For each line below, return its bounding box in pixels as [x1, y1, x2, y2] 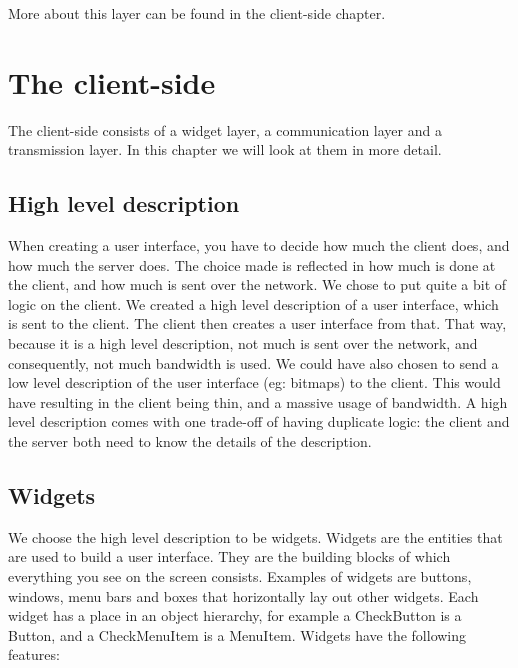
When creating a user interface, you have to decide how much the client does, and [8, 235, 510, 256]
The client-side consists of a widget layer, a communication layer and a [8, 119, 442, 140]
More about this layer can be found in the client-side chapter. [8, 3, 386, 23]
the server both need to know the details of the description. [8, 431, 372, 452]
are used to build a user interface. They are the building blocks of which [8, 546, 451, 567]
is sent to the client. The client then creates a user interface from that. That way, [8, 313, 507, 334]
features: [8, 644, 60, 665]
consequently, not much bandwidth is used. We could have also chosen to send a [8, 352, 499, 373]
